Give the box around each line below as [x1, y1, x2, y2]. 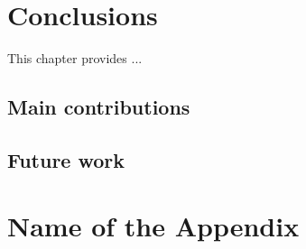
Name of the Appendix [7, 207, 300, 244]
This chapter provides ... [7, 49, 143, 68]
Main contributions [7, 93, 190, 121]
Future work [7, 145, 125, 173]
